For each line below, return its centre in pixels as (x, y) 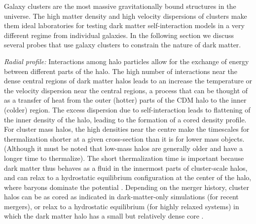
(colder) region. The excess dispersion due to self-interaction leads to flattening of (127, 109)
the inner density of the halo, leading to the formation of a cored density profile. (125, 119)
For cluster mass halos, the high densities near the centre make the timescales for (127, 129)
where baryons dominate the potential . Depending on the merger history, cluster (127, 187)
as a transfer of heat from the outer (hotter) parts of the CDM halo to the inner (125, 100)
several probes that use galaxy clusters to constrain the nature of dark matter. (123, 45)
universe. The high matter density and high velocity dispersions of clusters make (126, 16)
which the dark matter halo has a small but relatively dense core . (104, 216)
